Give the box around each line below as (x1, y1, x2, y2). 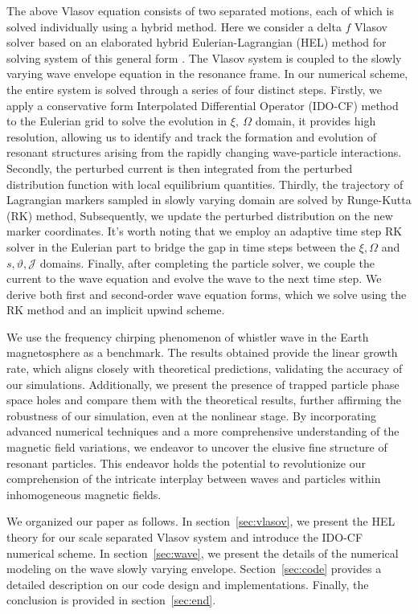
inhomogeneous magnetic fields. (6, 485, 162, 502)
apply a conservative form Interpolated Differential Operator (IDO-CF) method (6, 96, 399, 113)
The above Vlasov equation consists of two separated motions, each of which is (6, 2, 394, 18)
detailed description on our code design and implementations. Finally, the (6, 575, 369, 592)
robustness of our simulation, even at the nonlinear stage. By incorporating (6, 407, 377, 424)
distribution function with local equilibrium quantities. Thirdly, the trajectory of (6, 175, 404, 192)
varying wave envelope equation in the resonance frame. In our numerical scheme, (6, 65, 408, 82)
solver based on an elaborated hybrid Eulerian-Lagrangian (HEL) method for (6, 34, 387, 51)
